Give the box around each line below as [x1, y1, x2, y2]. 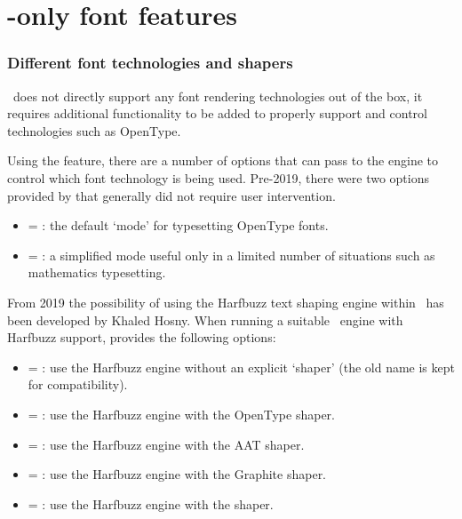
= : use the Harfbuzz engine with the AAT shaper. [28, 435, 305, 453]
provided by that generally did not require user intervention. [7, 186, 336, 204]
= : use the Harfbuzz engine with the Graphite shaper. [28, 465, 327, 483]
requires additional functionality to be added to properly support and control [7, 104, 427, 123]
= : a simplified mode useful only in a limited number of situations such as [28, 245, 435, 264]
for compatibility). [28, 375, 128, 394]
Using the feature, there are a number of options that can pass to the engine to [7, 151, 439, 170]
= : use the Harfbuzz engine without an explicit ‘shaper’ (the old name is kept [28, 357, 455, 376]
